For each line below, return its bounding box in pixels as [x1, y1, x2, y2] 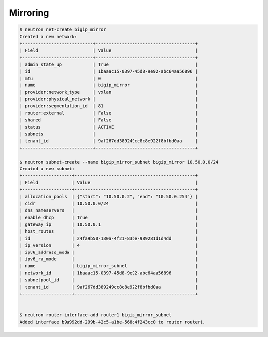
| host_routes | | [19, 229, 198, 234]
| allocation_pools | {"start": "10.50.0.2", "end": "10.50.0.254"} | [19, 194, 198, 199]
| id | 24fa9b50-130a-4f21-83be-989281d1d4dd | [19, 235, 198, 241]
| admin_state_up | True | [19, 62, 198, 67]
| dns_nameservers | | [19, 208, 198, 213]
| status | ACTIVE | [19, 124, 198, 130]
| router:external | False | [19, 110, 198, 116]
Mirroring [9, 7, 49, 18]
